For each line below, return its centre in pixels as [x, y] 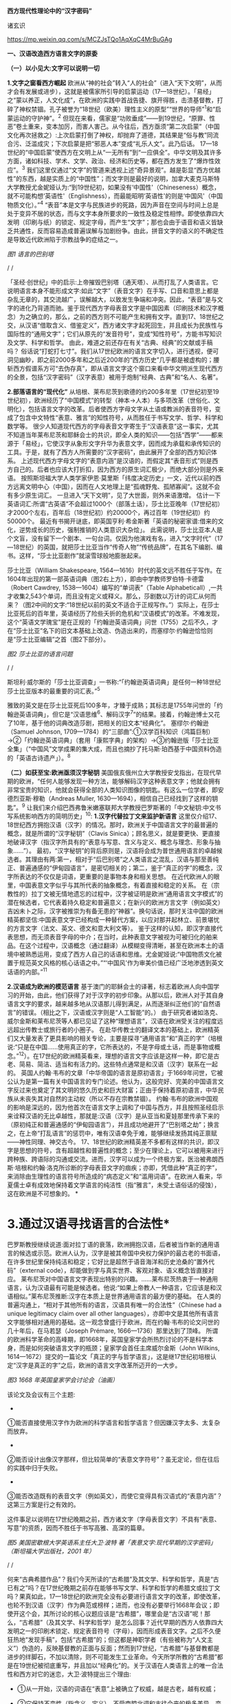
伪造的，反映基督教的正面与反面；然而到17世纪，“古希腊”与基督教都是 [121, 1648]
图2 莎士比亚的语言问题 [40, 654]
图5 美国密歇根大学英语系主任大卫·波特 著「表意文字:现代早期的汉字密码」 [112, 1543]
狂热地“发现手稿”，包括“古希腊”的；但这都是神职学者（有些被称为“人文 [107, 1640]
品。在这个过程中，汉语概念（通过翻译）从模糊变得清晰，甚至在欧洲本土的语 [115, 946]
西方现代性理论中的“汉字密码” [50, 11]
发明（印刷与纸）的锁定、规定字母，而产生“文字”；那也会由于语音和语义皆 [112, 222]
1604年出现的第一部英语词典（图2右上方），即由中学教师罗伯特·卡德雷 [106, 578]
